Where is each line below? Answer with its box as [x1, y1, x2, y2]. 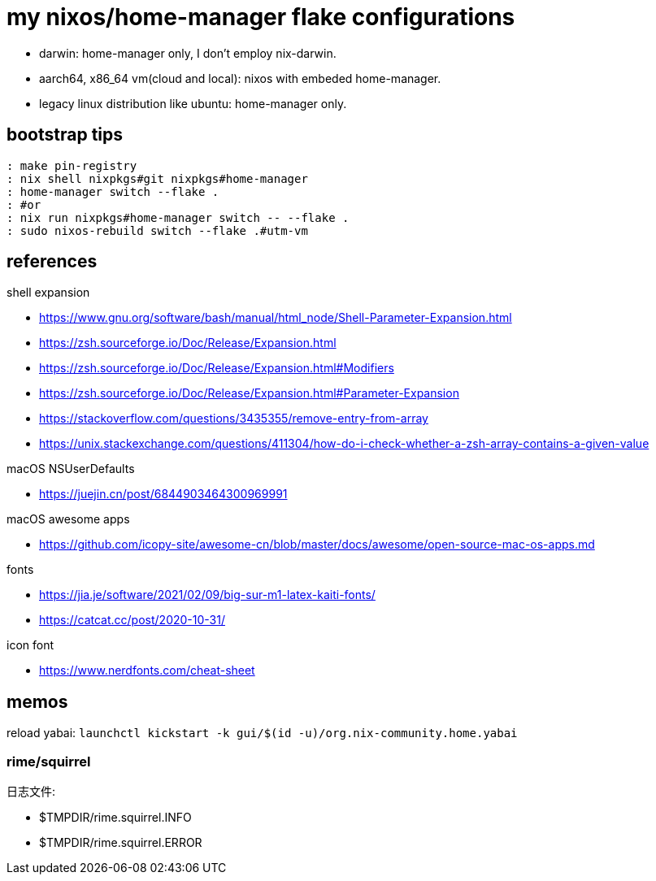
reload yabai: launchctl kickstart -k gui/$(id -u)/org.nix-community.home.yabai [7, 726, 518, 740]
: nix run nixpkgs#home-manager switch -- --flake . [7, 210, 350, 224]
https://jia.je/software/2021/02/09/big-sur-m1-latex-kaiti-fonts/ [39, 588, 376, 602]
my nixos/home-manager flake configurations [7, 3, 515, 31]
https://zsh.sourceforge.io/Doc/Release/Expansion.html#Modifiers [39, 361, 394, 375]
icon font [7, 638, 54, 653]
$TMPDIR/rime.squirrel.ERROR [39, 835, 202, 850]
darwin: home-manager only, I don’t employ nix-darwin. [39, 46, 337, 60]
